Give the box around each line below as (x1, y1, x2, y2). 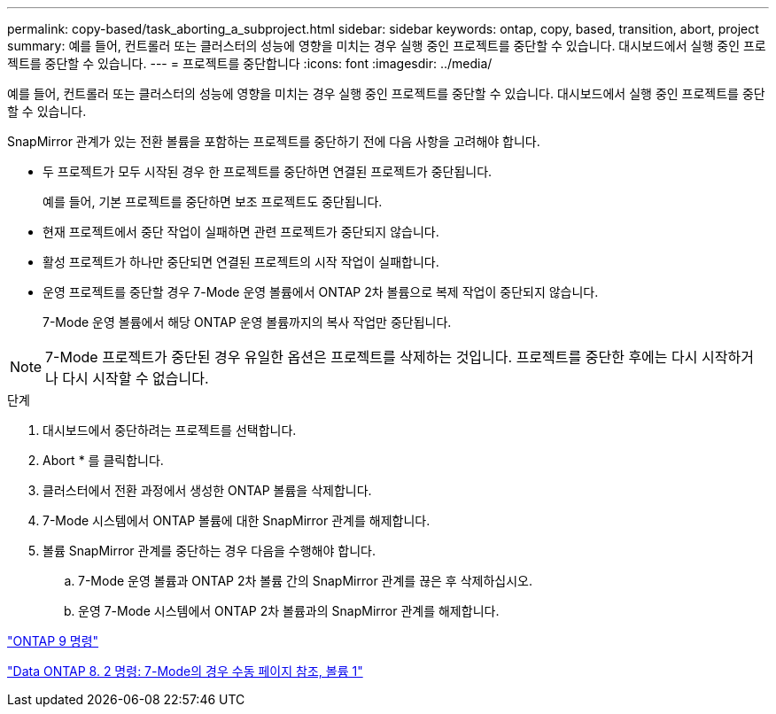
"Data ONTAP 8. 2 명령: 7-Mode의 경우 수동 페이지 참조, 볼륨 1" (7, 664, 363, 679)
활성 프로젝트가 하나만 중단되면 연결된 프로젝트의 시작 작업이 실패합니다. (43, 254, 439, 269)
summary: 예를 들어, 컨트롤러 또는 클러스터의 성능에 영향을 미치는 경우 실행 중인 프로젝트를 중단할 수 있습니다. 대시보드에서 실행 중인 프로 (7, 38, 766, 53)
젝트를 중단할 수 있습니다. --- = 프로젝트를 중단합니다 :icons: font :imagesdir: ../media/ (7, 56, 493, 71)
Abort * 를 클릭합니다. (43, 453, 164, 468)
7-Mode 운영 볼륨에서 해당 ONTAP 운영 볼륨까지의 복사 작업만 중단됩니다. (43, 314, 452, 330)
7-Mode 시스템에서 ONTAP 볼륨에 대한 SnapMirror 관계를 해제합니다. (43, 513, 431, 528)
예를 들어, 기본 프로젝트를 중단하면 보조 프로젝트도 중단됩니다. (43, 194, 383, 209)
